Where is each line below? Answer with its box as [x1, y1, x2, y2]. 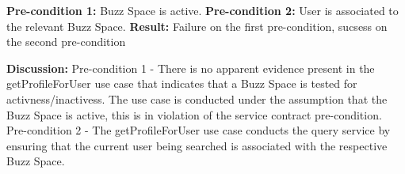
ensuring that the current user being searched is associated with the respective [6, 137, 388, 153]
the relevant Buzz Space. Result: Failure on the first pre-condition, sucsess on [6, 17, 388, 34]
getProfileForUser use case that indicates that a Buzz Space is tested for [6, 75, 357, 92]
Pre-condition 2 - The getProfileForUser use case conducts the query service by [6, 122, 391, 138]
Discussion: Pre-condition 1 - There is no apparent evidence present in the [6, 59, 375, 76]
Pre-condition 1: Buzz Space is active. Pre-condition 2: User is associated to [6, 2, 399, 18]
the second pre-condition [6, 33, 126, 50]
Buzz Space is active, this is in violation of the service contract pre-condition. [6, 106, 382, 123]
